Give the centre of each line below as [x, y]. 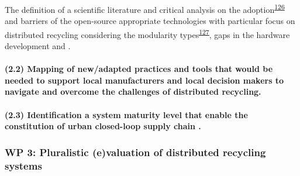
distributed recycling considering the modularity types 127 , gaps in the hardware [147, 33]
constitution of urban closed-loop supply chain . [103, 126]
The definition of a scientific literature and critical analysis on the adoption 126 [145, 8]
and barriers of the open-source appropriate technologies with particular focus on [150, 21]
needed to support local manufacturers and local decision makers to [144, 80]
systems [23, 165]
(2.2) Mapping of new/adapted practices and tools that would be [139, 69]
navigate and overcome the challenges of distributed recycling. [133, 92]
